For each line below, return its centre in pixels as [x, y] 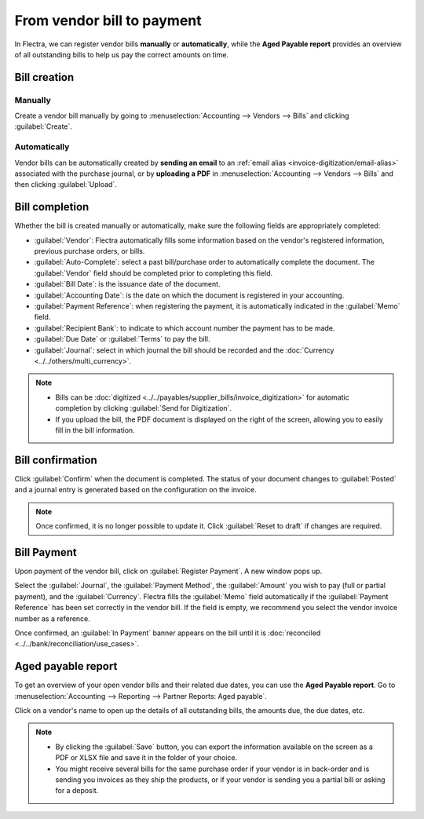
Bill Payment [46, 552]
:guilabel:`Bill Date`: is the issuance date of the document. [127, 284]
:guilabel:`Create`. [43, 126]
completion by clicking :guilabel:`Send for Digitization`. [143, 408]
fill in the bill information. [95, 430]
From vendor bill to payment [108, 20]
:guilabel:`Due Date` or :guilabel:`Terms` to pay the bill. [122, 339]
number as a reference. [52, 618]
